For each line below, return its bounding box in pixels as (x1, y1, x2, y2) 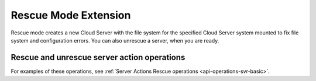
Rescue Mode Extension (11, 9, 131, 22)
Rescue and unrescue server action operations (11, 52, 186, 62)
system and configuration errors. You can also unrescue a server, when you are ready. (11, 37, 219, 44)
